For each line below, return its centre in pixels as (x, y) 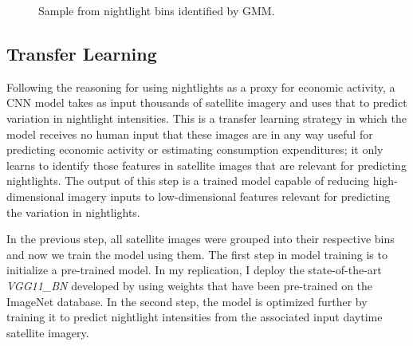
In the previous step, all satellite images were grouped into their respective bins (201, 239)
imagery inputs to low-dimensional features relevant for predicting (229, 196)
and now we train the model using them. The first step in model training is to (197, 254)
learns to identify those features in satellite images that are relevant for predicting (206, 165)
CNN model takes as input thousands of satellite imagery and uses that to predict (207, 102)
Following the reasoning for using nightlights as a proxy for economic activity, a (201, 86)
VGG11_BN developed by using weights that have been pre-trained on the (190, 285)
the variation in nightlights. (73, 212)
